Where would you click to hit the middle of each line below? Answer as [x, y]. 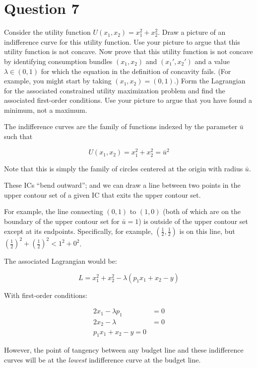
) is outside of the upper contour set [193, 221]
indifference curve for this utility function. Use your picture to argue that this [122, 41]
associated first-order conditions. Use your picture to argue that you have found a [128, 100]
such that [18, 136]
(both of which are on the [202, 211]
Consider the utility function [47, 32]
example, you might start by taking [58, 81]
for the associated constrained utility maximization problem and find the [115, 90]
